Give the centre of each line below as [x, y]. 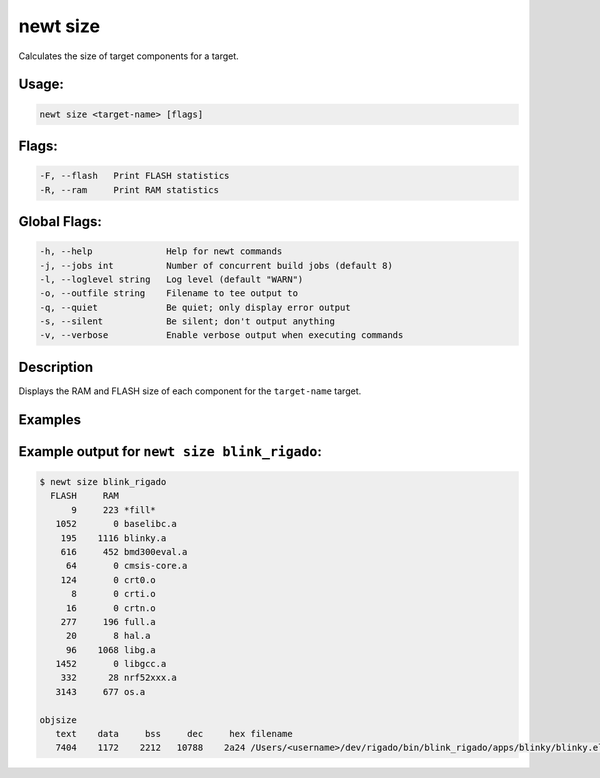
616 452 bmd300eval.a [124, 551]
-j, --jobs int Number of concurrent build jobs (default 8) [216, 265]
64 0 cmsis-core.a [126, 566]
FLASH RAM [85, 496]
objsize [58, 719]
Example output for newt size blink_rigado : [170, 451]
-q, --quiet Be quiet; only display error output [195, 307]
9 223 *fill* [114, 509]
